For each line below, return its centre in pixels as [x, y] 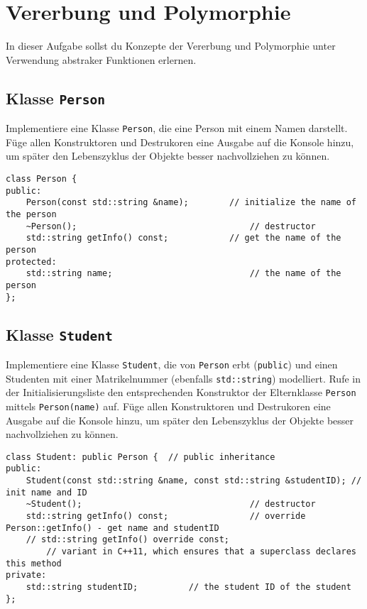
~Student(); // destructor [171, 504]
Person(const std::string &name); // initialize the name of [191, 203]
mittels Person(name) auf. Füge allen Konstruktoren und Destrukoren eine [168, 406]
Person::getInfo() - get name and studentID [113, 528]
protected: [31, 262]
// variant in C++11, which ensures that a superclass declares [201, 552]
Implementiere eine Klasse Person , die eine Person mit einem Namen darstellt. [177, 128]
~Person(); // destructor [171, 226]
